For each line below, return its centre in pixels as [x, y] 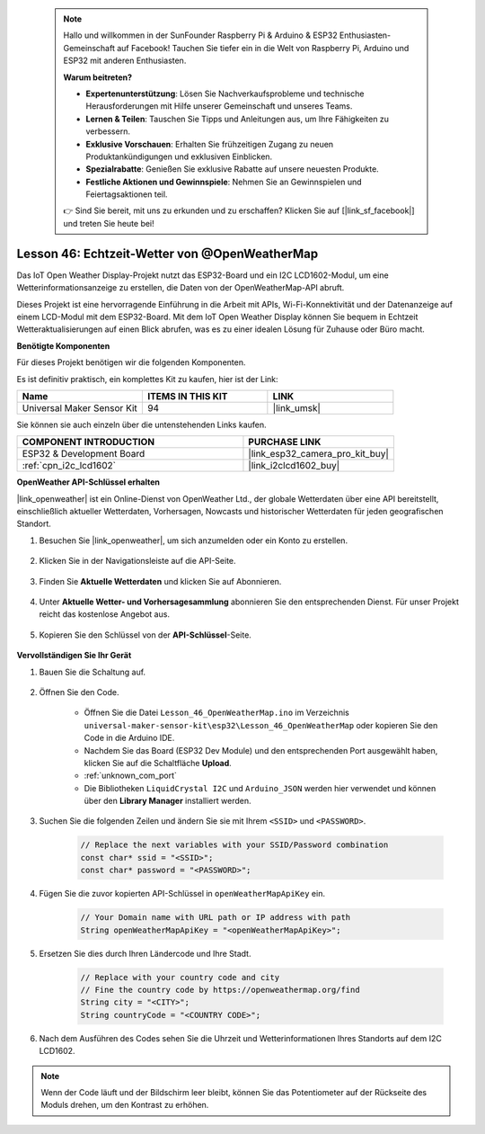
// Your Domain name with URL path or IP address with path [216, 918]
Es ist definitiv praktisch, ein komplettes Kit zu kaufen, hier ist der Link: [147, 379]
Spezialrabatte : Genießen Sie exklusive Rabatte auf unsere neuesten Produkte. [232, 169]
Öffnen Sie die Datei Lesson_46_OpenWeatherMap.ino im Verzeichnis [216, 713]
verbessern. [108, 131]
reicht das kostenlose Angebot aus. [105, 614]
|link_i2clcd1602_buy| [294, 466]
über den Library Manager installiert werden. [168, 801]
